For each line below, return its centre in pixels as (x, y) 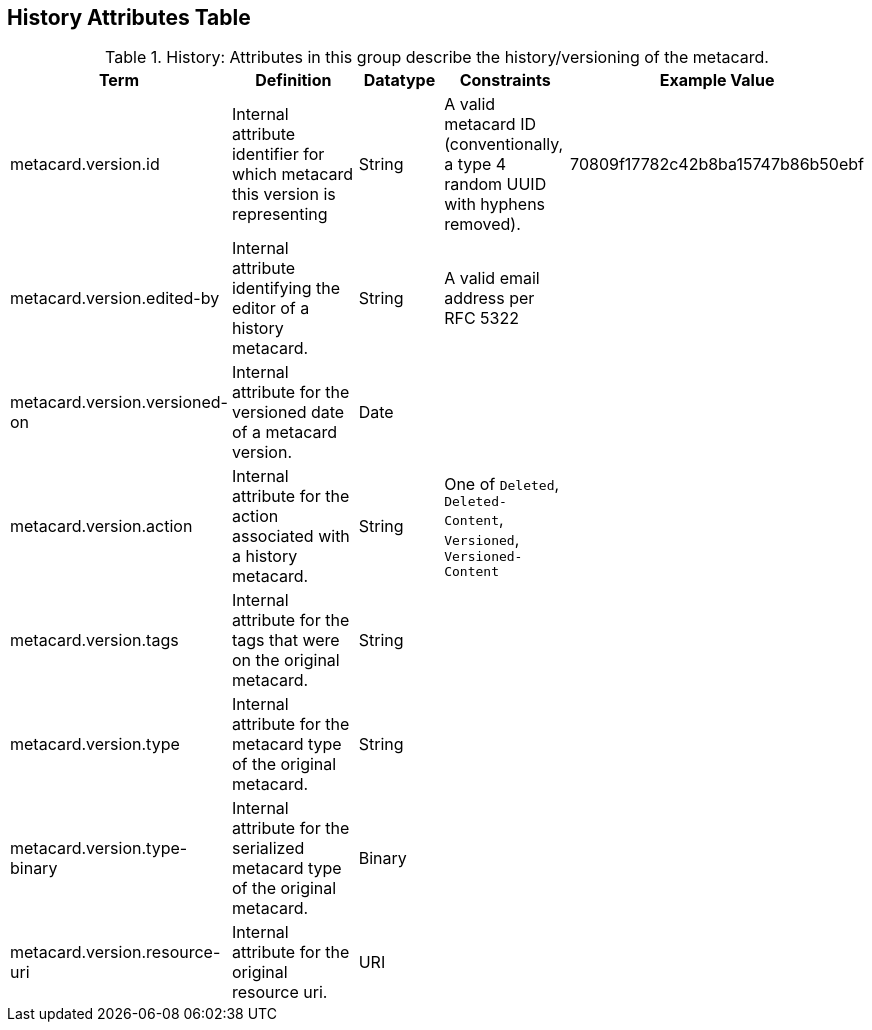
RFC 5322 (481, 318)
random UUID (495, 184)
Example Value (717, 80)
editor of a (270, 308)
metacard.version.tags (94, 640)
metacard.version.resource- (115, 952)
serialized (268, 848)
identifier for (278, 154)
